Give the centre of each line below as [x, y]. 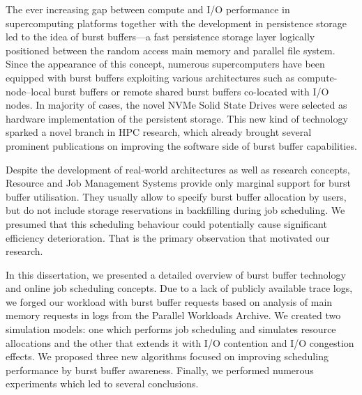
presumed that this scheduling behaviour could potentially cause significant [166, 223]
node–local [28, 91]
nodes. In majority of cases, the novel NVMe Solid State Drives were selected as [176, 105]
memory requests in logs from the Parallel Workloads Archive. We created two [173, 315]
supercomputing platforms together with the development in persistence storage [176, 23]
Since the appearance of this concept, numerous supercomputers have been [165, 64]
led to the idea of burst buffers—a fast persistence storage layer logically [160, 37]
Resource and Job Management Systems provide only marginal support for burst [178, 183]
